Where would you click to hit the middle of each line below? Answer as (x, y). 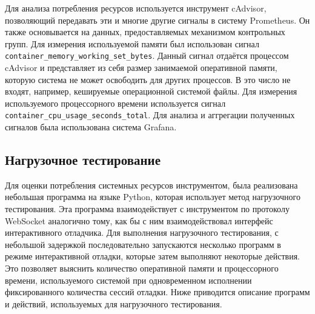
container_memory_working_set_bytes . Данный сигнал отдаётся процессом (147, 55)
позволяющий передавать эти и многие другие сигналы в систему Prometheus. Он (157, 20)
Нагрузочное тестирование (83, 160)
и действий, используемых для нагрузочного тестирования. (114, 303)
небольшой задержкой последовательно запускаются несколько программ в (143, 244)
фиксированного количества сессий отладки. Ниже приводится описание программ (157, 292)
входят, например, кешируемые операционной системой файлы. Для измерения (151, 91)
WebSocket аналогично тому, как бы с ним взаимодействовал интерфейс (139, 220)
